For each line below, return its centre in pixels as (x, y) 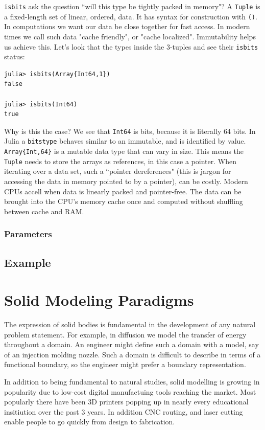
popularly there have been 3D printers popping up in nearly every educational (126, 402)
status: (15, 56)
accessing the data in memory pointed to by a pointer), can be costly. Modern (126, 181)
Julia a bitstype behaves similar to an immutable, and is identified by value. (125, 141)
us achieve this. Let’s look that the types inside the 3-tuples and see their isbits (131, 46)
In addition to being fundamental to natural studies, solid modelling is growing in (132, 382)
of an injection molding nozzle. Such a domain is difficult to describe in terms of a (132, 354)
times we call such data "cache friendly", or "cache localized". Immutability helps (130, 36)
